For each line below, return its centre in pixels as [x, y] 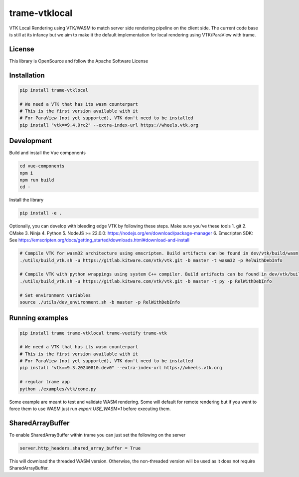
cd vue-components [42, 166]
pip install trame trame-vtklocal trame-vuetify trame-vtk [93, 333]
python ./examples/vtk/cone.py [58, 389]
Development [31, 141]
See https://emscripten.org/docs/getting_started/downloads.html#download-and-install [99, 240]
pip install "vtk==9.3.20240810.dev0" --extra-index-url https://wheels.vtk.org [121, 368]
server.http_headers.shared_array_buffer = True [80, 448]
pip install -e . [41, 213]
